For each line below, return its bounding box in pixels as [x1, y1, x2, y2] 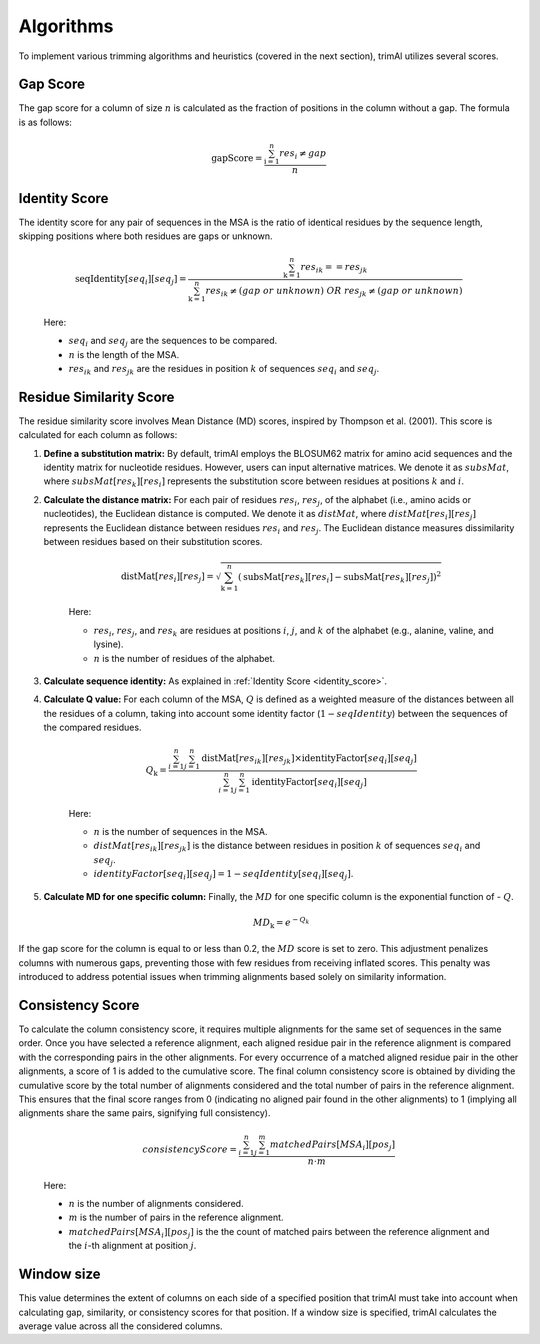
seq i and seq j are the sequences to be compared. [68, 335, 278, 349]
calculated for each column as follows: [18, 429, 178, 441]
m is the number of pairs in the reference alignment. [68, 1211, 284, 1224]
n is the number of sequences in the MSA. [93, 826, 268, 838]
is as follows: [18, 116, 72, 128]
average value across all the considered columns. [18, 1320, 224, 1332]
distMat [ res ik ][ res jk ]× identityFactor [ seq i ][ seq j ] [201, 753, 417, 767]
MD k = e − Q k [253, 915, 310, 930]
